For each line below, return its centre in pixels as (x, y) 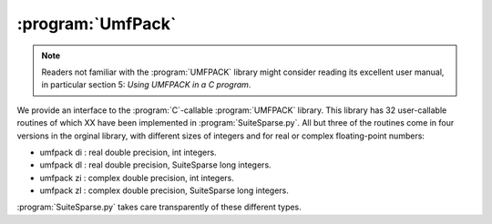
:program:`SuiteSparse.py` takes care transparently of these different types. (159, 207)
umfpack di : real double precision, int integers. (128, 152)
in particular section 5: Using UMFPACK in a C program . (146, 85)
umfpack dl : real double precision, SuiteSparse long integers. (156, 165)
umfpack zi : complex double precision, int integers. (137, 178)
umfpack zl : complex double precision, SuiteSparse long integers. (164, 190)
